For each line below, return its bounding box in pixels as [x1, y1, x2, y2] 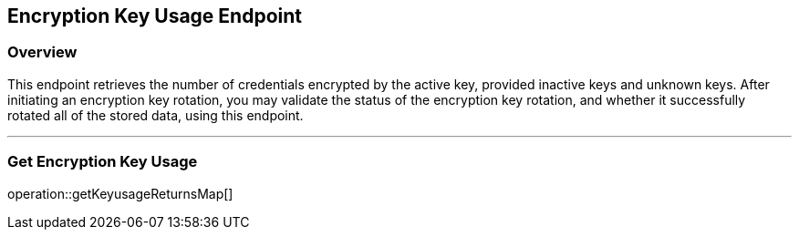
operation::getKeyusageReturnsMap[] [7, 185, 233, 201]
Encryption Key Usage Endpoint [7, 5, 302, 27]
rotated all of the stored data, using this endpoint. [7, 107, 304, 123]
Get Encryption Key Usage [7, 152, 198, 171]
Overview [7, 43, 78, 62]
